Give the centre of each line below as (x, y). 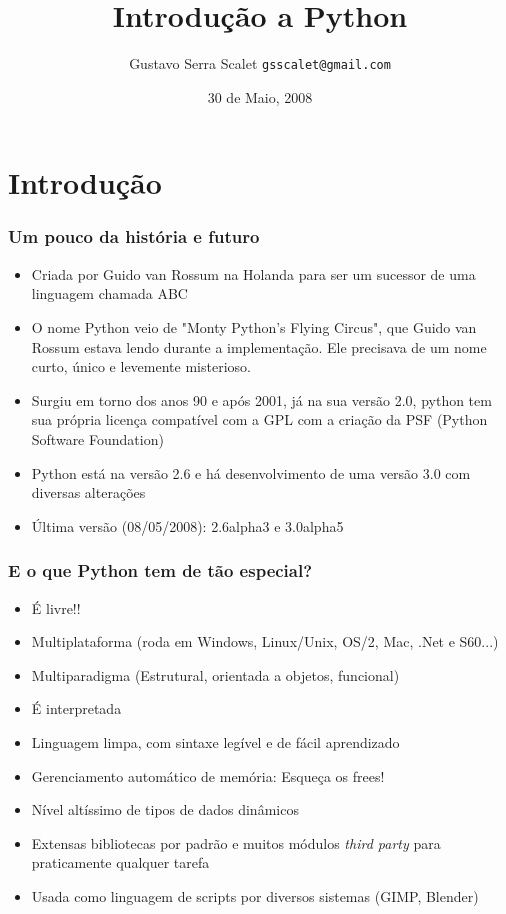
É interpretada (76, 708)
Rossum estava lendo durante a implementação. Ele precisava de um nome (259, 346)
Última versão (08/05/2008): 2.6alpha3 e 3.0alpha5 (187, 525)
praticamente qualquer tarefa (120, 862)
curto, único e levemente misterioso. (141, 366)
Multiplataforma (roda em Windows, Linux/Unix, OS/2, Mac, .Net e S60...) (265, 641)
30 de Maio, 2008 (260, 96)
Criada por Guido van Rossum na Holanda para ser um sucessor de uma (253, 273)
